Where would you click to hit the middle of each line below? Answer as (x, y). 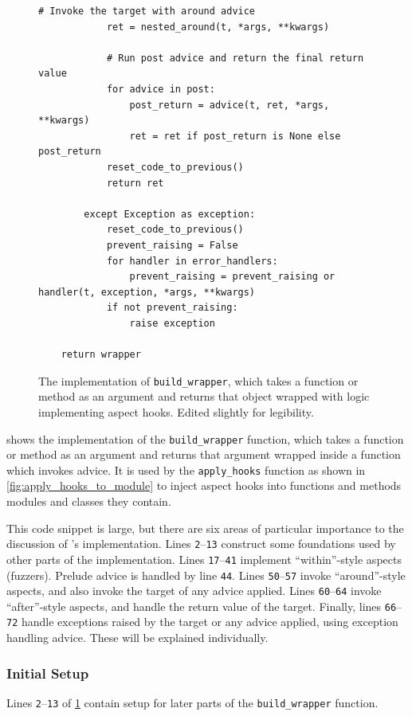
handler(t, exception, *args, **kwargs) (147, 292)
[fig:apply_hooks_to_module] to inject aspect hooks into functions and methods (204, 485)
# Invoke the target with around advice (147, 11)
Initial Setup (48, 673)
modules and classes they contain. (89, 501)
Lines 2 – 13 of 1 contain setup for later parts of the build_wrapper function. (192, 702)
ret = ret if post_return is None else (235, 136)
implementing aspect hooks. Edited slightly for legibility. (176, 411)
